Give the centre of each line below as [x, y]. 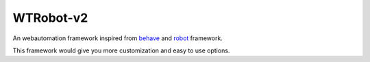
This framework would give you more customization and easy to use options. [121, 50]
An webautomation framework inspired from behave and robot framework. [118, 38]
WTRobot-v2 [50, 18]
